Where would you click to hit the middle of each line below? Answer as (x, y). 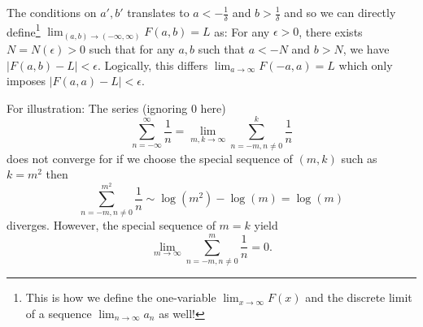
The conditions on (52, 12)
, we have (366, 49)
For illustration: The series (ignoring (97, 108)
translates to (158, 12)
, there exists (331, 31)
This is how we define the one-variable (121, 297)
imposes (26, 81)
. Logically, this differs (153, 65)
